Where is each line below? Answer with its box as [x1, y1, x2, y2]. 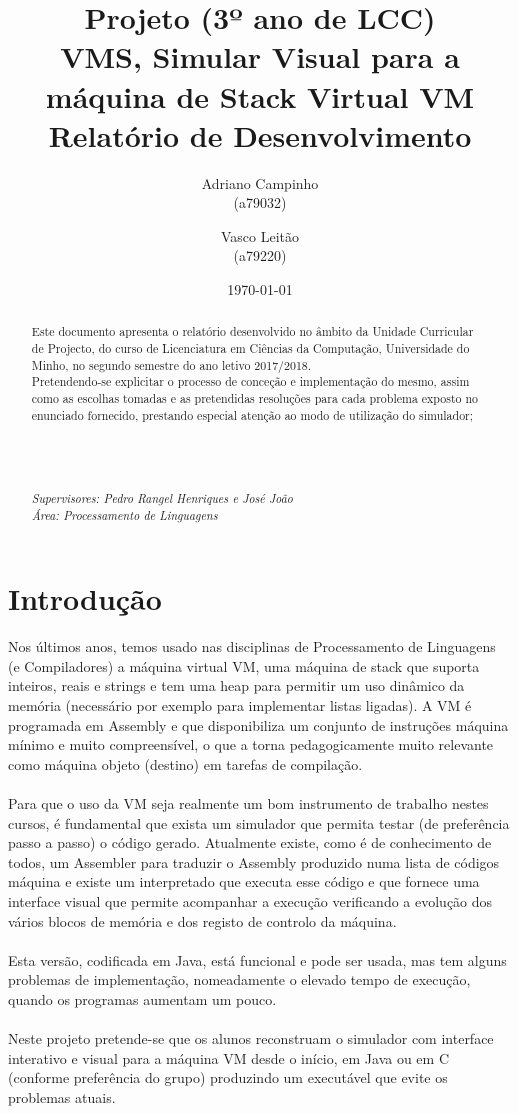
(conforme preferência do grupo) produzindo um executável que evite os [8, 1067, 448, 1088]
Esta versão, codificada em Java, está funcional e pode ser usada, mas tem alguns [8, 949, 507, 970]
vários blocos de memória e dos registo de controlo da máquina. [8, 910, 397, 931]
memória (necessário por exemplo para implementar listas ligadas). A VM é [8, 695, 472, 716]
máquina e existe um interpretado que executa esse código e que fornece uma [8, 871, 480, 892]
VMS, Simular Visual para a [60, 36, 460, 77]
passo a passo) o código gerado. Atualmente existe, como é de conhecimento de [8, 832, 492, 853]
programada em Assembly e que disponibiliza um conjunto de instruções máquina [8, 714, 509, 735]
